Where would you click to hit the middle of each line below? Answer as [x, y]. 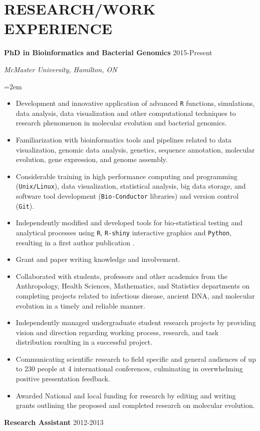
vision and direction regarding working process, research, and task [117, 332]
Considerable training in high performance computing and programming [126, 176]
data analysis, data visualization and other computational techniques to [126, 113]
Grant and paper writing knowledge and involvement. [98, 259]
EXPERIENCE [58, 28]
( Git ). [25, 205]
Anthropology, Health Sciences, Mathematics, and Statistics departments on [133, 286]
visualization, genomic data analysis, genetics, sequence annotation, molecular [135, 149]
